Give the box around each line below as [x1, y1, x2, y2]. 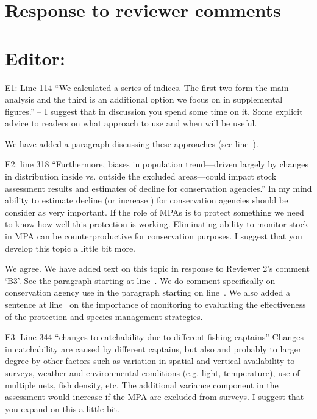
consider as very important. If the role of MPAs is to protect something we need [5, 205, 304, 218]
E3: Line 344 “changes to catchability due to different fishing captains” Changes [5, 330, 304, 343]
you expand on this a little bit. [5, 402, 119, 415]
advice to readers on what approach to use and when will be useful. [5, 117, 257, 129]
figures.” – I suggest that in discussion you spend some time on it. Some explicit [5, 104, 303, 117]
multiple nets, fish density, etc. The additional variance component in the [5, 378, 279, 391]
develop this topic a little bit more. [5, 241, 136, 254]
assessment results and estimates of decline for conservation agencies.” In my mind [5, 181, 312, 194]
